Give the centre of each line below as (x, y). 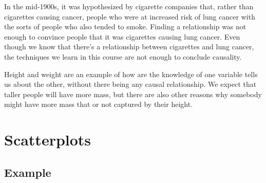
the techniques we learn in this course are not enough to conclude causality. (123, 56)
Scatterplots (48, 140)
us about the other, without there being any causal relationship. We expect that (130, 84)
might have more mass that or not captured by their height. (99, 104)
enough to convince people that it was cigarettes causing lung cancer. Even (122, 36)
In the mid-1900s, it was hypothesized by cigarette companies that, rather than (129, 6)
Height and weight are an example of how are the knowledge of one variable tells (131, 74)
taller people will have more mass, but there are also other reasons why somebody (133, 94)
